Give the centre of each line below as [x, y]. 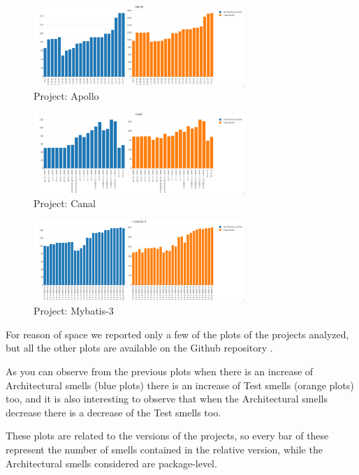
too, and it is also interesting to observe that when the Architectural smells [167, 399]
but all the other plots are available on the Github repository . [139, 348]
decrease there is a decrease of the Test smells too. [113, 412]
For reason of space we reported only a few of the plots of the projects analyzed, [177, 334]
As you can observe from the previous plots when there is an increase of [160, 371]
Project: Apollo [66, 96]
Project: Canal [65, 203]
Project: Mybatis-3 [74, 311]
